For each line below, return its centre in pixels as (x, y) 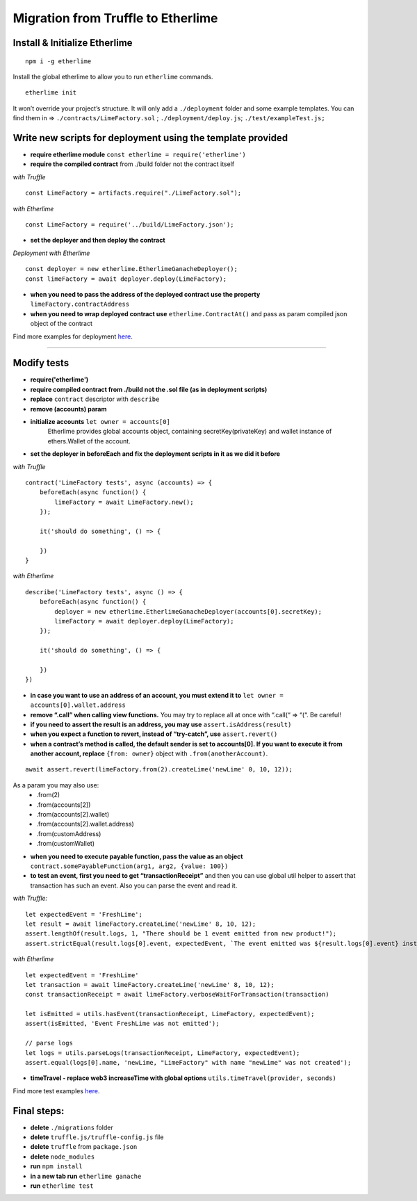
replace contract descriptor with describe (95, 399)
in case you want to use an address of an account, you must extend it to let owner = (157, 695)
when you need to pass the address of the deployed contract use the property (145, 294)
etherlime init (51, 93)
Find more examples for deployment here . (73, 336)
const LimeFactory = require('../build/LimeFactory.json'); (130, 224)
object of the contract (62, 324)
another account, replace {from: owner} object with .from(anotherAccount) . (149, 753)
